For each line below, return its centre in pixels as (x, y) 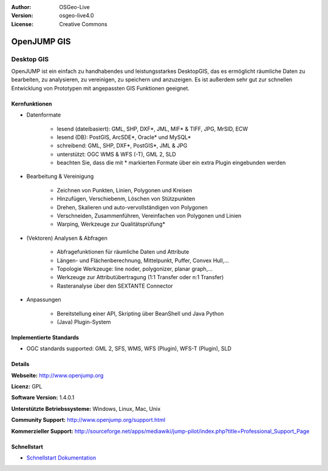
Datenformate (44, 115)
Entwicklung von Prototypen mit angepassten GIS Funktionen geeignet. (100, 88)
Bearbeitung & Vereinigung (60, 177)
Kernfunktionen (32, 104)
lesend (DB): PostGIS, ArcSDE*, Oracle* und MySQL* (124, 137)
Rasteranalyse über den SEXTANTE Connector (115, 286)
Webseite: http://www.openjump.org (57, 375)
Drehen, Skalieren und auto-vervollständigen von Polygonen (132, 207)
